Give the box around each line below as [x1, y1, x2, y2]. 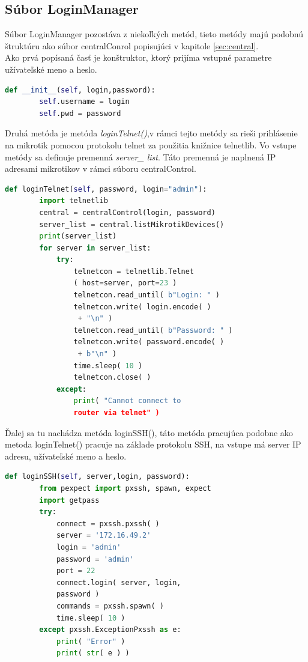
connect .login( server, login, [56, 578, 181, 587]
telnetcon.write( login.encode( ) [73, 302, 211, 311]
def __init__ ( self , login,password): [5, 85, 156, 94]
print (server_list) [39, 232, 117, 241]
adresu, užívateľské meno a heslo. [5, 449, 127, 462]
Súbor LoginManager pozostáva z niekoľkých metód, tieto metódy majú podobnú [5, 28, 304, 40]
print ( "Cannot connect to [73, 396, 181, 405]
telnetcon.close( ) [73, 373, 151, 382]
